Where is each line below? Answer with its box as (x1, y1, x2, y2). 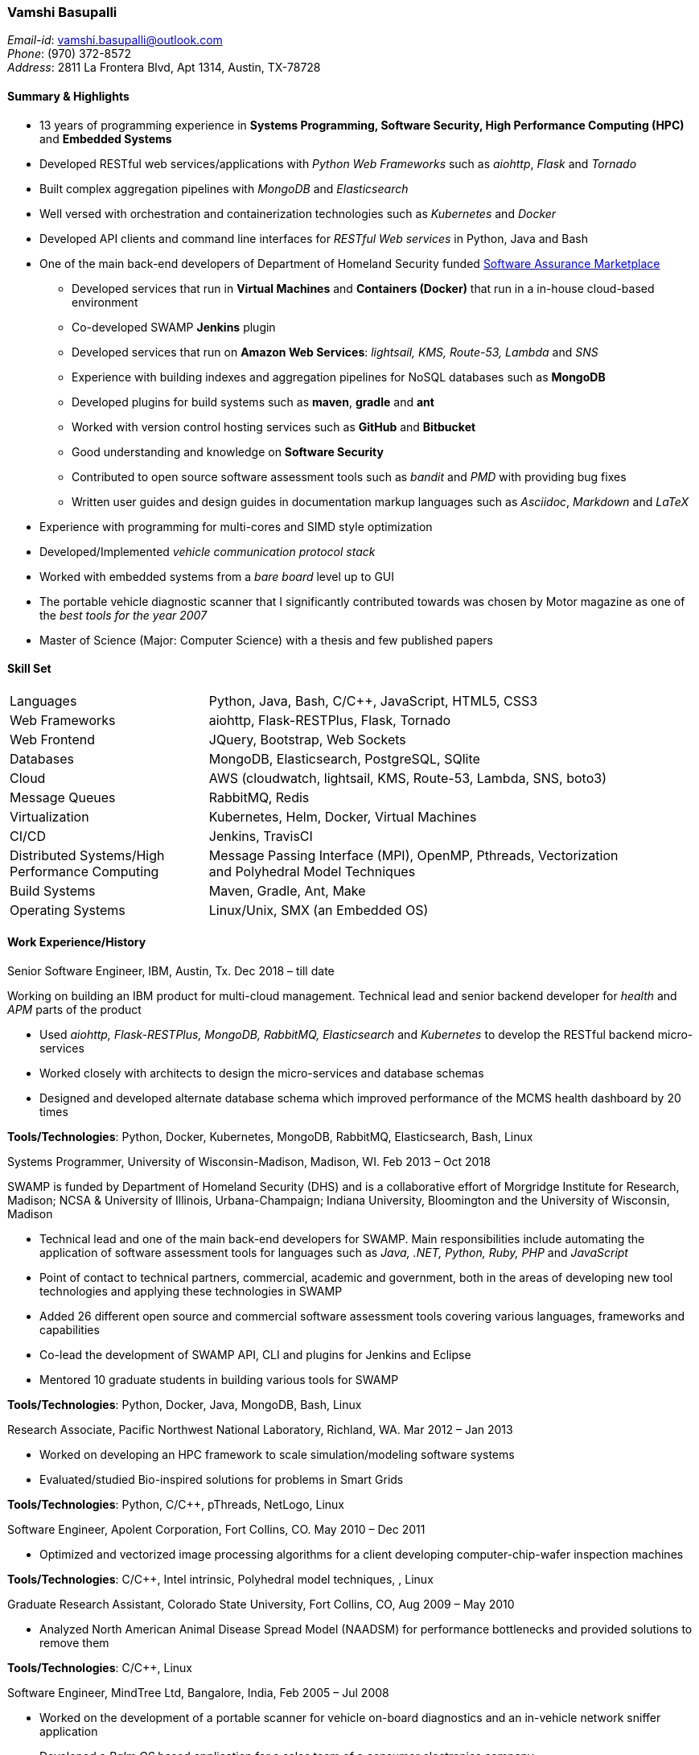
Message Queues (10, 789, 116, 805)
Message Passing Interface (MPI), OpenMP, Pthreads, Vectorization (208, 847, 619, 863)
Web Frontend (10, 731, 96, 748)
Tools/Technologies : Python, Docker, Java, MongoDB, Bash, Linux (7, 1398, 362, 1412)
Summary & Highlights (7, 89, 130, 103)
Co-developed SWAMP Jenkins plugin (72, 319, 276, 334)
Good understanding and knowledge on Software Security (72, 444, 384, 459)
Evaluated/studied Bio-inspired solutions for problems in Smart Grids (39, 1473, 404, 1487)
